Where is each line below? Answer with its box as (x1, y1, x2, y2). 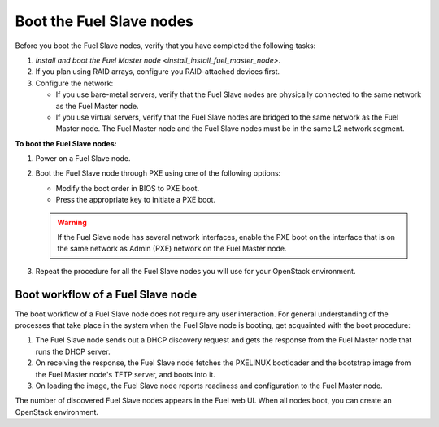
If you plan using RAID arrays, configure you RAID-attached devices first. (35, 67, 280, 76)
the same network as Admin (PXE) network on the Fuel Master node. (57, 244, 288, 254)
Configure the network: (35, 78, 114, 88)
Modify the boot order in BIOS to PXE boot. (55, 183, 199, 193)
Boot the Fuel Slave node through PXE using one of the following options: (35, 168, 281, 178)
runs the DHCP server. (35, 346, 111, 356)
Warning (57, 217, 87, 227)
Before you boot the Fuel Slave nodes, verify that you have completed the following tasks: (15, 41, 316, 50)
